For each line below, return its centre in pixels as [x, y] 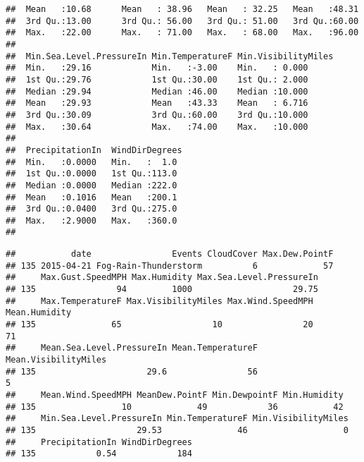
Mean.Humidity [39, 313]
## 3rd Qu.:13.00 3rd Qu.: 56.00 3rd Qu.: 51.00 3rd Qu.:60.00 [182, 21]
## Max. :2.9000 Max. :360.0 [92, 220]
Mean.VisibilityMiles [56, 360]
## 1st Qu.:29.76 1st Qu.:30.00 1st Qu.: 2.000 [157, 79]
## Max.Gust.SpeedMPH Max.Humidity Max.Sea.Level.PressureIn [162, 278]
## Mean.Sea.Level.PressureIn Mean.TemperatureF [132, 348]
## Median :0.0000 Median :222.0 [92, 185]
